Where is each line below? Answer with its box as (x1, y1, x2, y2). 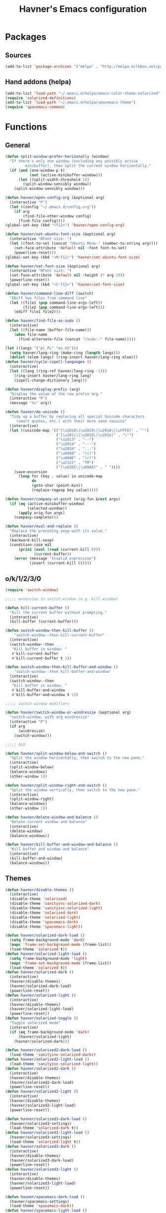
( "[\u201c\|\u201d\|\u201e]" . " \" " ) (56, 432, 134, 437)
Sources (5, 51, 32, 59)
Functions (5, 121, 47, 133)
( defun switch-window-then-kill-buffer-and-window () (5, 664, 119, 670)
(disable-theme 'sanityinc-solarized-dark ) (9, 901, 100, 906)
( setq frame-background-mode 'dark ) (9, 937, 85, 943)
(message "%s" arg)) (9, 401, 52, 406)
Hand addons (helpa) (5, 78, 72, 86)
